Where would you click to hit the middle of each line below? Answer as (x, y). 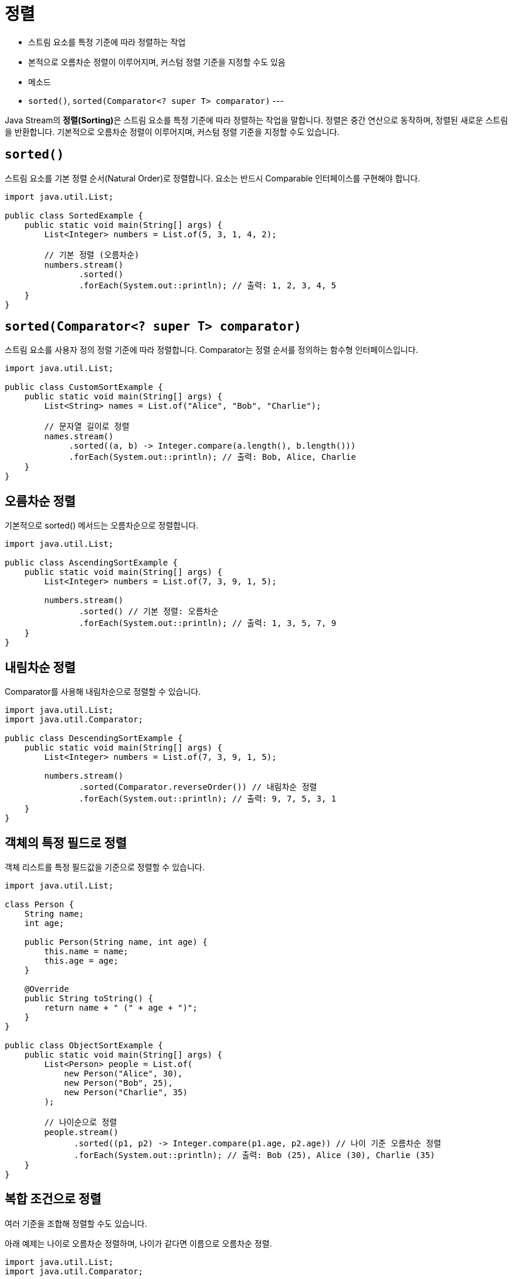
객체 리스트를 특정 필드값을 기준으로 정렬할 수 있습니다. (105, 867)
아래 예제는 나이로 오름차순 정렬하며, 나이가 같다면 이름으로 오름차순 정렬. (138, 1243)
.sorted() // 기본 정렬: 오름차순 (149, 612)
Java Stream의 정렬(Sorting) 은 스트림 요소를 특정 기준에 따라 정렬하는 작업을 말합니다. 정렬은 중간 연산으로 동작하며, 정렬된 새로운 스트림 (257, 120)
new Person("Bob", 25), (118, 1083)
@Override (47, 989)
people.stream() (81, 1132)
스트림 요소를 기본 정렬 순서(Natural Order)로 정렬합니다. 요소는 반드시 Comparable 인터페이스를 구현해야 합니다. (213, 178)
